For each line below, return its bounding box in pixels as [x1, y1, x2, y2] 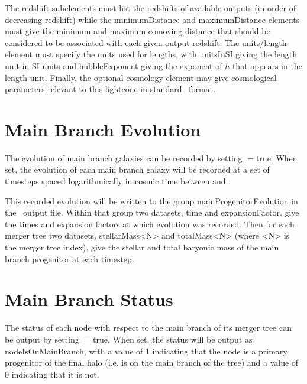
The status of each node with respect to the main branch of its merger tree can [5, 321, 292, 334]
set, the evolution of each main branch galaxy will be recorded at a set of [5, 163, 270, 175]
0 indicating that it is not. [5, 367, 99, 380]
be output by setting [5, 333, 79, 345]
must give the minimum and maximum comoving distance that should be [5, 25, 270, 37]
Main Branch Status [5, 287, 173, 311]
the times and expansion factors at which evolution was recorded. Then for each [5, 217, 295, 230]
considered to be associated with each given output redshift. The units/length [5, 36, 287, 48]
